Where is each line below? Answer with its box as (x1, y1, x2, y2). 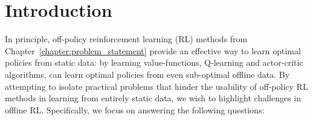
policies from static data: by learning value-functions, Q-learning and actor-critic (5, 56, 303, 69)
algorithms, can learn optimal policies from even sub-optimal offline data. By (5, 68, 290, 80)
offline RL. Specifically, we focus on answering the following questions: (5, 103, 265, 116)
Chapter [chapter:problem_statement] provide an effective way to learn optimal (5, 44, 301, 57)
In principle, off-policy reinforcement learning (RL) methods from (5, 33, 248, 45)
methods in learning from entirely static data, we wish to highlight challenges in (5, 92, 302, 104)
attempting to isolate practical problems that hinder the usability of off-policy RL (5, 80, 308, 92)
